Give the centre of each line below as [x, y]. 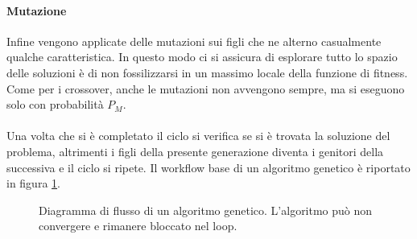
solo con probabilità [55, 104]
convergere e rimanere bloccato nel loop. [138, 226]
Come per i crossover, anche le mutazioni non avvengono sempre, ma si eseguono [206, 88]
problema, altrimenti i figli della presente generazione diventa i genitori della [195, 151]
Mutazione [37, 10]
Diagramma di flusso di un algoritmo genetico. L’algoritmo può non [206, 210]
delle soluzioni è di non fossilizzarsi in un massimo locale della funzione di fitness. [207, 72]
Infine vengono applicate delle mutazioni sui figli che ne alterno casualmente [194, 41]
